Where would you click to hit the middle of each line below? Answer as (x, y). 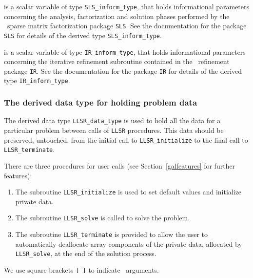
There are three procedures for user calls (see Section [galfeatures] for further (120, 165)
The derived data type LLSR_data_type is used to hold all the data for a (112, 120)
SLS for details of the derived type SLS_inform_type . (83, 35)
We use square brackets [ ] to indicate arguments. (81, 269)
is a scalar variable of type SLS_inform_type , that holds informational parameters (127, 6)
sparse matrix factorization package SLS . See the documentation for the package (127, 26)
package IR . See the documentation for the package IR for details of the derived (123, 71)
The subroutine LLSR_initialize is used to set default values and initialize (128, 192)
